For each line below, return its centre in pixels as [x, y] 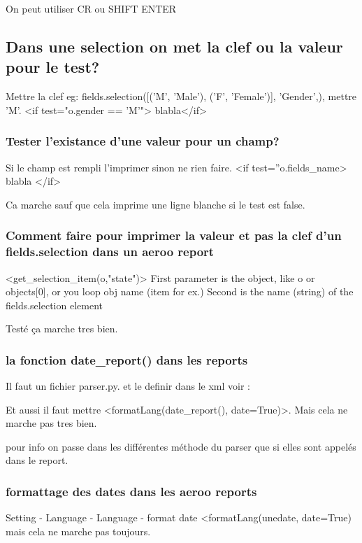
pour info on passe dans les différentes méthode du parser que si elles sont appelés [181, 446]
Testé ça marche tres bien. [62, 329]
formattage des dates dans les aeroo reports [131, 491]
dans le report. [37, 460]
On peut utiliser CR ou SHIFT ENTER [91, 8]
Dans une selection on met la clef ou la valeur [174, 46]
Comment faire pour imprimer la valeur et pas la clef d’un [174, 235]
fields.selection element [54, 305]
